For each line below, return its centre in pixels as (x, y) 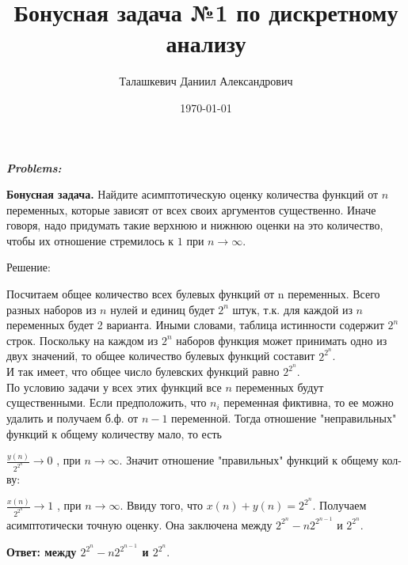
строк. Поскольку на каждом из (82, 340)
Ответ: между (42, 552)
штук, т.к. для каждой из (292, 309)
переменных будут (280, 387)
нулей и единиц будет (162, 309)
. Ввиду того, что (162, 505)
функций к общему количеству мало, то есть (114, 433)
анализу (206, 43)
